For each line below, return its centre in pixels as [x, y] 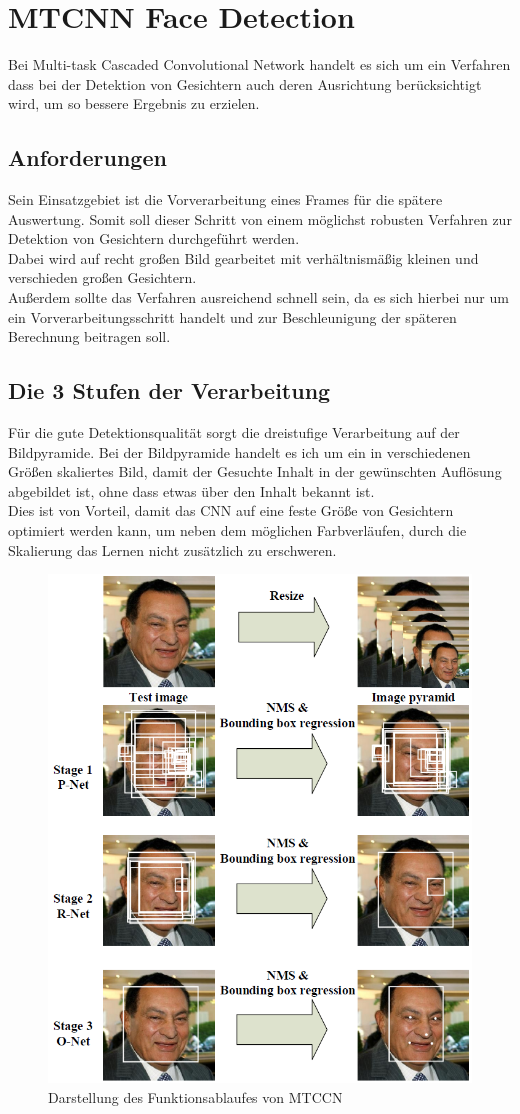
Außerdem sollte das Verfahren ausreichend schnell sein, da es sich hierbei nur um [258, 297]
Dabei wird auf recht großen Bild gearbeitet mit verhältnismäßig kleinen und [243, 257]
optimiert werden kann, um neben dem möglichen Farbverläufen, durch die [237, 530]
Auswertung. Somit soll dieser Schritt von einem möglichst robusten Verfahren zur [260, 218]
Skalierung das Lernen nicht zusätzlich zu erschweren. [172, 549]
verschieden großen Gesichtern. [102, 277]
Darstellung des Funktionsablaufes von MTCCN [195, 1096]
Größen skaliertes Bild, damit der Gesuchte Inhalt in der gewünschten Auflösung [255, 471]
